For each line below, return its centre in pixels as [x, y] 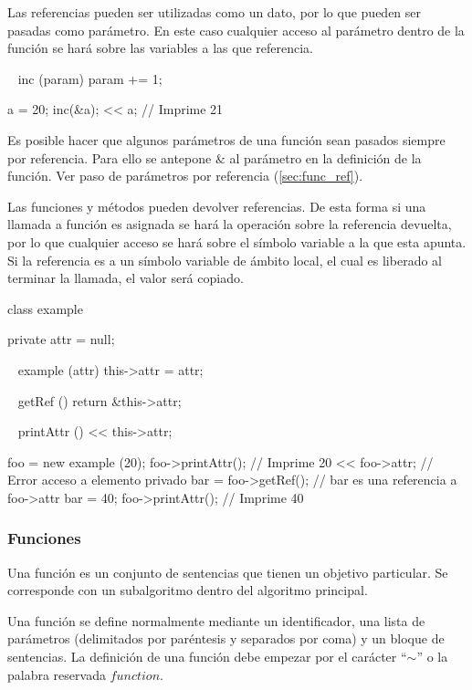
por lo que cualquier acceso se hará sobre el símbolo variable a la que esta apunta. [237, 241]
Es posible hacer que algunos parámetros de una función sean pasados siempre [226, 139]
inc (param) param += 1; [90, 78]
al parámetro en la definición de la [325, 157]
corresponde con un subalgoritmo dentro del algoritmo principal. [188, 590]
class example [45, 308]
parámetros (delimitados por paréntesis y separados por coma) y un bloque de [226, 638]
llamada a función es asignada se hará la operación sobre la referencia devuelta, [230, 224]
